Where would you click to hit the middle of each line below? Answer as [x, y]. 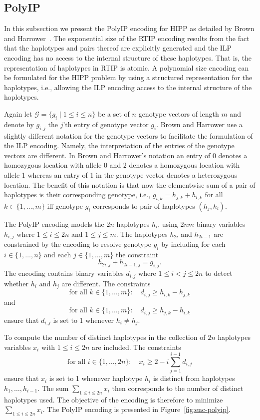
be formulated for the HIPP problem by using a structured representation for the [128, 77]
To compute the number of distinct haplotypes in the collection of [105, 337]
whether [16, 283]
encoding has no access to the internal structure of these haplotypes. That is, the [128, 57]
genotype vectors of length [179, 113]
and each [58, 254]
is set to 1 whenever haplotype [96, 378]
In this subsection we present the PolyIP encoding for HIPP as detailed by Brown [129, 28]
